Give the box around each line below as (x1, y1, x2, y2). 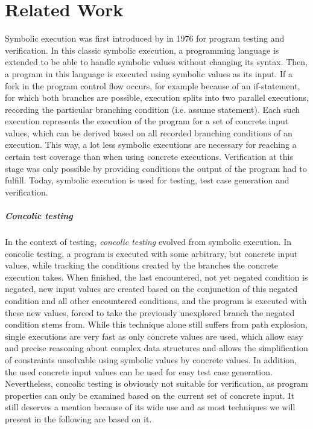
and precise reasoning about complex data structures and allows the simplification (5, 342, 308, 354)
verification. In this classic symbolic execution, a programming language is (5, 43, 279, 56)
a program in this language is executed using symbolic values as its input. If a (5, 67, 292, 80)
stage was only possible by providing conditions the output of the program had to (5, 162, 307, 174)
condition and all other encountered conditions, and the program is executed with (5, 294, 307, 307)
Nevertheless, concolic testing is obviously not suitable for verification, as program (5, 377, 308, 390)
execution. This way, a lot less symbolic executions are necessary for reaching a (5, 138, 297, 151)
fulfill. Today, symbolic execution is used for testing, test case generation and (5, 174, 289, 186)
